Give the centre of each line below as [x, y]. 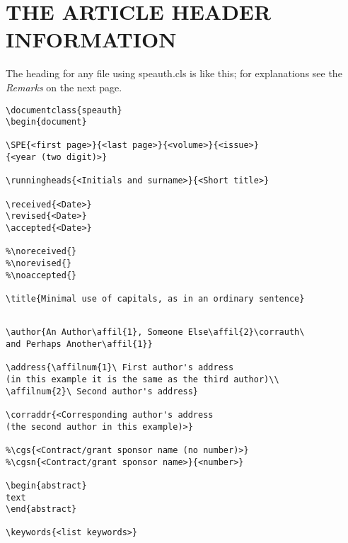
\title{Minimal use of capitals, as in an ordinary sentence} [155, 299]
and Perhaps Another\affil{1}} [79, 344]
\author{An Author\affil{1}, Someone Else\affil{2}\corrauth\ [155, 332]
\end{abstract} [41, 509]
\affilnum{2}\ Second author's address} [102, 391]
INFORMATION [91, 39]
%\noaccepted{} [41, 275]
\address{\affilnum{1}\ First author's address [120, 368]
